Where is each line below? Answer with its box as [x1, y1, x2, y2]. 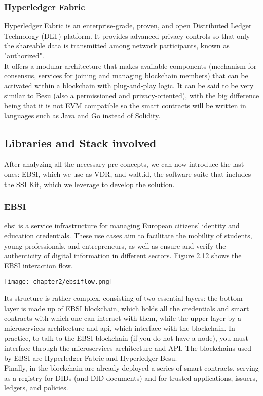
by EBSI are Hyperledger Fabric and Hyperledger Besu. [4, 352, 177, 363]
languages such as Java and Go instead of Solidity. [4, 110, 161, 120]
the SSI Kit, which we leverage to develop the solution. [4, 178, 175, 189]
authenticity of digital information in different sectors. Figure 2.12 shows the [4, 250, 242, 261]
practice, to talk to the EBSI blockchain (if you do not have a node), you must [4, 332, 248, 343]
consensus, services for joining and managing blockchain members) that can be [4, 70, 248, 81]
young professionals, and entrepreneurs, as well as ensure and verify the [4, 240, 226, 251]
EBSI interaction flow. [4, 260, 73, 270]
